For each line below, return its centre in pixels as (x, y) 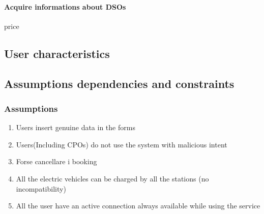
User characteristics (57, 53)
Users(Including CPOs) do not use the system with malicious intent (122, 144)
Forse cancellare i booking (56, 161)
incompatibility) (41, 188)
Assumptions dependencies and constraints (119, 83)
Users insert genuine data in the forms (76, 127)
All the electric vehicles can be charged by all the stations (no (112, 178)
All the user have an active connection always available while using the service (138, 206)
